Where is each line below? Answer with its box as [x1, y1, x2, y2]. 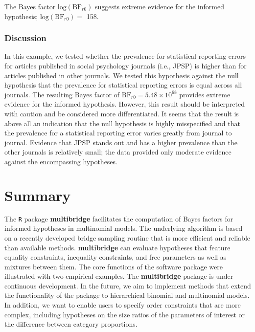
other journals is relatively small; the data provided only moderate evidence [4, 147, 232, 157]
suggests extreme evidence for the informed [94, 1, 224, 11]
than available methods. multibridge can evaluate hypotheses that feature [4, 242, 231, 252]
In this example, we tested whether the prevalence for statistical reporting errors [4, 51, 246, 61]
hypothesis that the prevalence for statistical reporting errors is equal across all [4, 80, 242, 90]
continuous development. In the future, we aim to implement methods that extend [4, 280, 251, 290]
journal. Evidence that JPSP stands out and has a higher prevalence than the [4, 137, 238, 147]
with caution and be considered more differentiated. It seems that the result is [4, 108, 239, 118]
